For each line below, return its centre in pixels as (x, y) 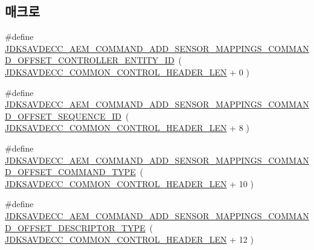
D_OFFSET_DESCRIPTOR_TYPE (75, 227)
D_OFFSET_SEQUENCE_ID (63, 116)
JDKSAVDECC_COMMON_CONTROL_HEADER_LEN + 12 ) (129, 239)
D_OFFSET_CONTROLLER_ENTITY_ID (90, 60)
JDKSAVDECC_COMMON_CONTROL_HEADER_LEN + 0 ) (127, 72)
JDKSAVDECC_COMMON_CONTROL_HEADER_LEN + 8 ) (127, 128)
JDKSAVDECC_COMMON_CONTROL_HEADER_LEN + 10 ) (129, 183)
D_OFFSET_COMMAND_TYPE (70, 172)
